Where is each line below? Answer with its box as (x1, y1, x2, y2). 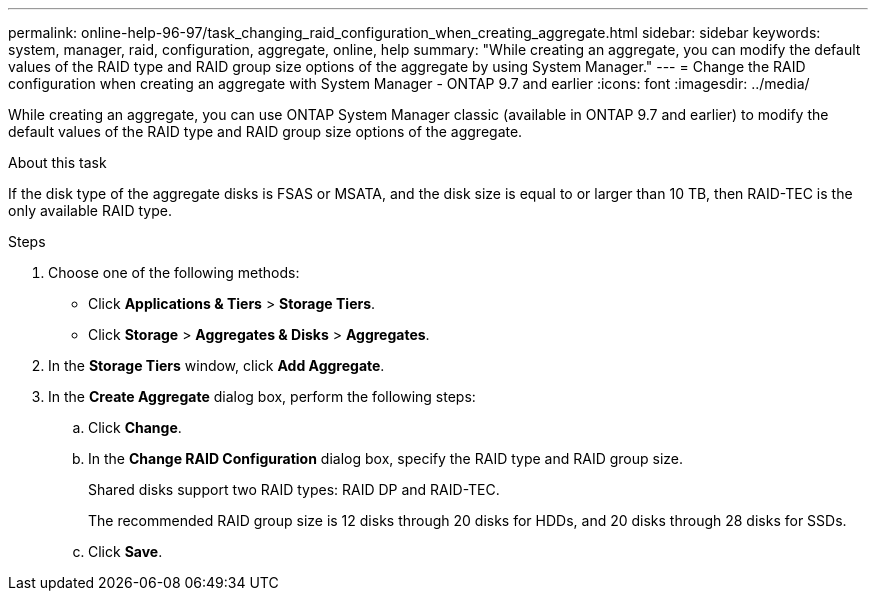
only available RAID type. (8, 202, 172, 219)
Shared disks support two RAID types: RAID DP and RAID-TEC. (88, 481, 500, 498)
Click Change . (88, 419, 182, 436)
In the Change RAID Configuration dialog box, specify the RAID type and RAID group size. (88, 450, 683, 467)
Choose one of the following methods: (48, 264, 300, 281)
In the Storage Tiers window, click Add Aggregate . (48, 357, 385, 374)
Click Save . (88, 543, 163, 560)
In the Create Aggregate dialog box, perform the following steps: (48, 388, 476, 405)
